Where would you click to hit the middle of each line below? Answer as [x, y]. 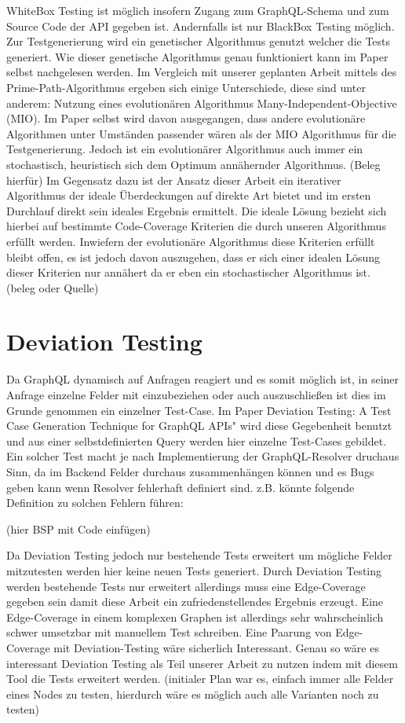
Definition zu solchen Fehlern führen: [95, 503]
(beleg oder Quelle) [53, 287]
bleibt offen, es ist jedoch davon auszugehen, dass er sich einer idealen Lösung [193, 257]
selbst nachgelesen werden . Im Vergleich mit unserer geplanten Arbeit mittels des [202, 72]
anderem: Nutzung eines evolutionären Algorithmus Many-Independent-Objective [202, 103]
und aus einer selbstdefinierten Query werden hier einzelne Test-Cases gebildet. [197, 440]
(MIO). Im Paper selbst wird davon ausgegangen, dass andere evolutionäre [186, 118]
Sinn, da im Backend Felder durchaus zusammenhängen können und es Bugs [190, 471]
